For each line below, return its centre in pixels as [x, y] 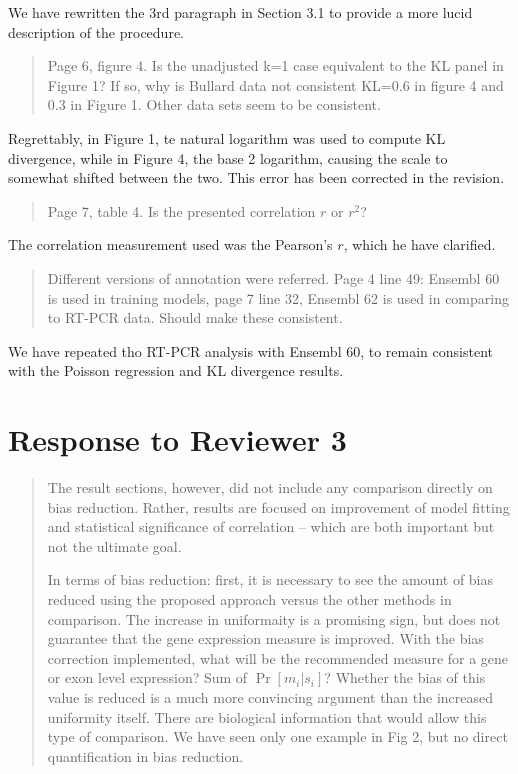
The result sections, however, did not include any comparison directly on [270, 487]
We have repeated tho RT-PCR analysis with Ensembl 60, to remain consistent [250, 350]
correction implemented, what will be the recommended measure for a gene [278, 657]
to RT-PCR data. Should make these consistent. [195, 317]
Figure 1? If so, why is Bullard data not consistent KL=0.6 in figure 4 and [275, 84]
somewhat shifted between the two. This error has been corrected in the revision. [256, 177]
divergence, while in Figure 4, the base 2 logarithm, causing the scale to [228, 157]
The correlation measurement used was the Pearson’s [170, 244]
